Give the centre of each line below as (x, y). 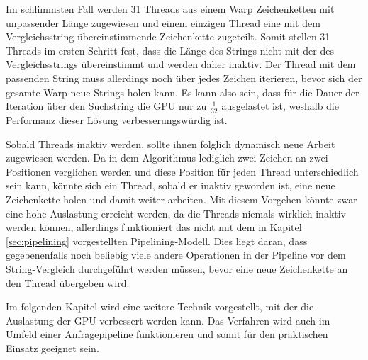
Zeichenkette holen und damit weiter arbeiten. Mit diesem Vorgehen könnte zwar (182, 199)
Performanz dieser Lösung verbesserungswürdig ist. (117, 119)
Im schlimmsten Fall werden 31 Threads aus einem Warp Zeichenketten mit (170, 9)
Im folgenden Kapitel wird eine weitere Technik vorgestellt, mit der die (160, 306)
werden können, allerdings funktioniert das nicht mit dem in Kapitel (154, 227)
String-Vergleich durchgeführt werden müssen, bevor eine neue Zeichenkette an (177, 268)
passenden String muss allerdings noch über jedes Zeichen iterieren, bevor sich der (184, 78)
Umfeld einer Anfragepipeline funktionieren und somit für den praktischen (167, 334)
